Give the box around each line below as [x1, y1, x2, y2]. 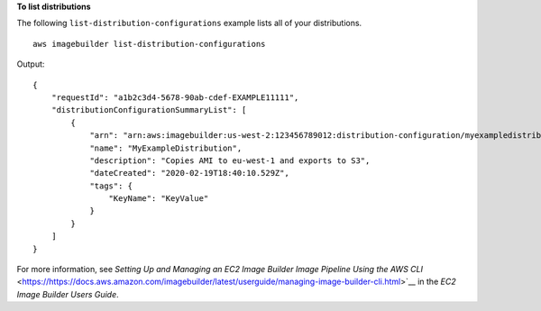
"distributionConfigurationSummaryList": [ [50, 105, 247, 115]
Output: [16, 59, 45, 69]
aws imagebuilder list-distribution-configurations [32, 39, 266, 49]
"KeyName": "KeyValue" [108, 194, 209, 204]
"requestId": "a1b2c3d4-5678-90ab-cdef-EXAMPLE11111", [50, 92, 299, 103]
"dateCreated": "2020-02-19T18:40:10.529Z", [89, 168, 290, 178]
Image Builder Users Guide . [16, 288, 119, 299]
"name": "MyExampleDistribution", [89, 142, 243, 153]
